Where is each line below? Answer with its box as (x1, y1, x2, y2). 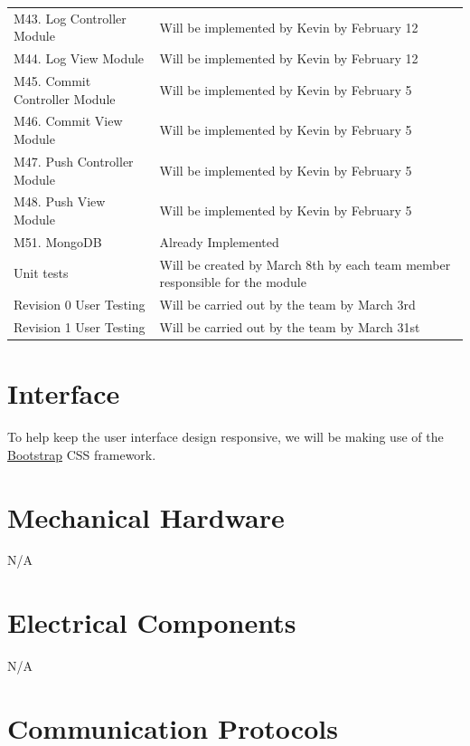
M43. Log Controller (14, 8, 127, 27)
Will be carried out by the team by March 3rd (159, 295, 416, 314)
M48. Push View (14, 192, 106, 211)
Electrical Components (7, 604, 296, 641)
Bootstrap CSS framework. (7, 445, 156, 464)
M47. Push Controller (14, 151, 134, 170)
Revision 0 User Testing (14, 295, 146, 314)
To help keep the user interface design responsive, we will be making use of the (7, 427, 444, 446)
